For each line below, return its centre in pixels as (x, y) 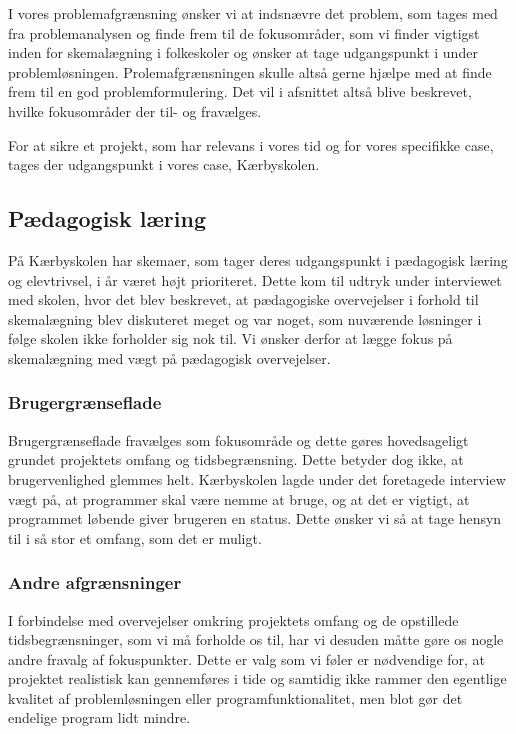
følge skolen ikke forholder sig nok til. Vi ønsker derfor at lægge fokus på (230, 338)
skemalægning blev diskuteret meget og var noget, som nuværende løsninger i (245, 318)
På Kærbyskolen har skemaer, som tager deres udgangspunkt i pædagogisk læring (258, 259)
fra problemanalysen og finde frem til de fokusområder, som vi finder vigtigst (244, 32)
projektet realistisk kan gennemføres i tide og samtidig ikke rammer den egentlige (257, 678)
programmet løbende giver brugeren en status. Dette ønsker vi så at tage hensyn (255, 518)
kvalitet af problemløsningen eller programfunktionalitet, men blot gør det (235, 697)
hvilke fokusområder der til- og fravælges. (135, 110)
